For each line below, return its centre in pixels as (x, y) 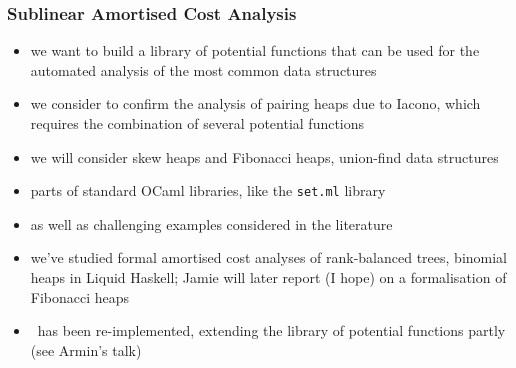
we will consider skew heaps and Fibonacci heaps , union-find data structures (264, 156)
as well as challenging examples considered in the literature (211, 223)
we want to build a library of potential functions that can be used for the (255, 50)
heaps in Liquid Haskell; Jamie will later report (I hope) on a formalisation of (268, 277)
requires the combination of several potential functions (197, 123)
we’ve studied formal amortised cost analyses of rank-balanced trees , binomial (269, 257)
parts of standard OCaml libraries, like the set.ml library (208, 190)
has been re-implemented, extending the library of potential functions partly (271, 330)
